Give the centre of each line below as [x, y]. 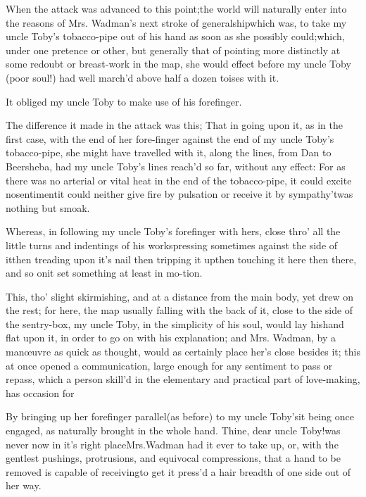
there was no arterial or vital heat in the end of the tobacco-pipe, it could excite [179, 180]
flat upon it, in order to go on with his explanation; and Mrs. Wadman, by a [171, 338]
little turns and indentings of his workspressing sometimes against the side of [172, 245]
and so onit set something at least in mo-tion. [104, 273]
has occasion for [40, 392]
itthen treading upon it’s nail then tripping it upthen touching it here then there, [181, 259]
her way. [24, 485]
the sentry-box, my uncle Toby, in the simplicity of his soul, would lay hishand [175, 323]
